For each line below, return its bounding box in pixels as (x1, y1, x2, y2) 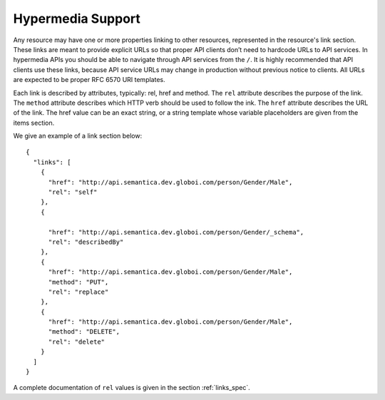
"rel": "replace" (48, 287, 109, 296)
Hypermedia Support (13, 11, 140, 26)
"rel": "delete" (48, 337, 106, 346)
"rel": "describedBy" (48, 237, 124, 246)
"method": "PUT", (48, 278, 109, 286)
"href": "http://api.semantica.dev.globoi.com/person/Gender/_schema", (48, 228, 304, 236)
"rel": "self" (48, 188, 98, 196)
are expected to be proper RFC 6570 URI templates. (13, 76, 165, 84)
